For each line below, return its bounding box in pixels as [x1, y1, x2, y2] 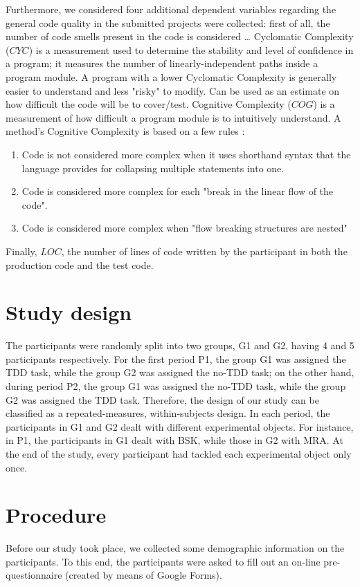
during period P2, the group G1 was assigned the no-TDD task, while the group [6, 379, 346, 393]
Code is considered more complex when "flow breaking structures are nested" [21, 221, 348, 235]
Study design [6, 298, 132, 326]
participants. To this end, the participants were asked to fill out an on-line [6, 554, 321, 568]
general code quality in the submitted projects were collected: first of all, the [6, 15, 330, 30]
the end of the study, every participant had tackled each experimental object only [6, 446, 352, 460]
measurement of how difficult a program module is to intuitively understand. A [6, 110, 341, 124]
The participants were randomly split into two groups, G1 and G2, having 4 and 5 [6, 338, 354, 353]
